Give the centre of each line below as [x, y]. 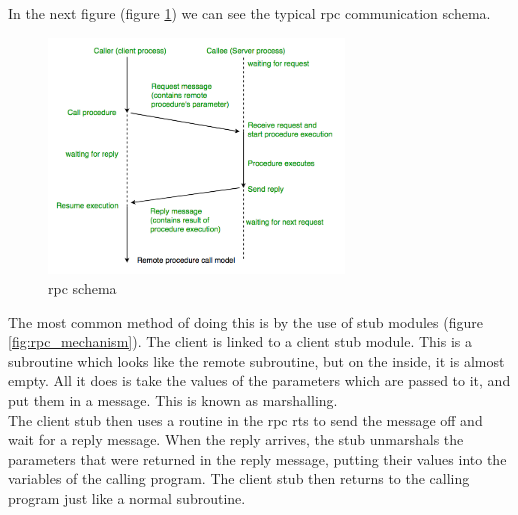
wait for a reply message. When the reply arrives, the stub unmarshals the [236, 439]
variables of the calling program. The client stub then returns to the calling [239, 478]
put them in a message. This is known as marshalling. [173, 399]
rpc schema [82, 287]
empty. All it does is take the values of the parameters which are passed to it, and [259, 380]
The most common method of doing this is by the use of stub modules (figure [245, 321]
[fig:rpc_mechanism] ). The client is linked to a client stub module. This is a [240, 341]
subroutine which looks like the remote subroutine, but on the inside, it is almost [256, 360]
